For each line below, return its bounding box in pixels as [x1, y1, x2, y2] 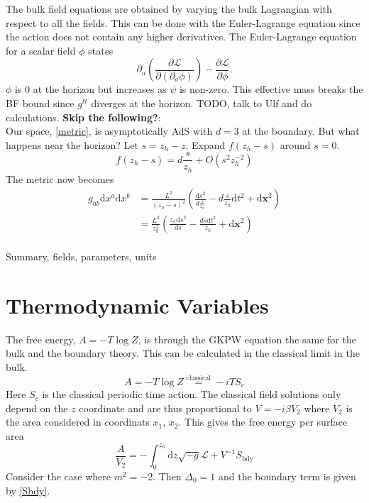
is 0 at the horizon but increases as [15, 82, 167, 96]
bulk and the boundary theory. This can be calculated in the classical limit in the [6, 346, 360, 360]
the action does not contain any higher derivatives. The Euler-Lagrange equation [6, 29, 357, 44]
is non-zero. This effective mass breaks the [179, 82, 363, 96]
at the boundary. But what [242, 123, 360, 138]
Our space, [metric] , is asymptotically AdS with [6, 123, 213, 138]
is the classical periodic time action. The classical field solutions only [42, 387, 341, 402]
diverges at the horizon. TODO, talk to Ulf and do [91, 95, 312, 110]
